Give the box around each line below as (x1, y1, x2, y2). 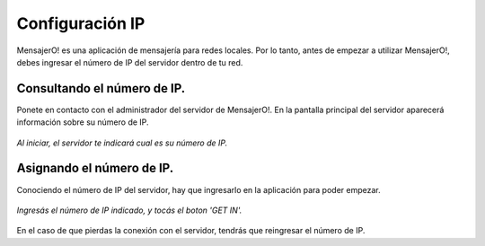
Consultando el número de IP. (16, 81, 186, 96)
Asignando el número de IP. (16, 161, 174, 176)
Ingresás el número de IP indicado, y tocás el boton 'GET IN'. (16, 205, 242, 215)
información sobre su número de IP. (16, 117, 149, 127)
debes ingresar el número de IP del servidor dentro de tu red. (16, 57, 243, 67)
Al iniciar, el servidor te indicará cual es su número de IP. (16, 137, 228, 148)
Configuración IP (16, 13, 145, 33)
